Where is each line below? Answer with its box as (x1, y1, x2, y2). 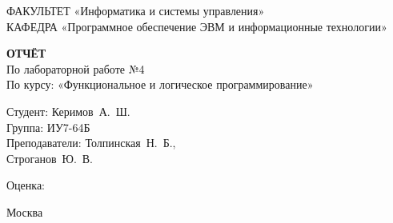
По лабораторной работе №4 (6, 60, 145, 77)
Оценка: (6, 177, 46, 193)
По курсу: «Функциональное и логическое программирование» (6, 76, 314, 93)
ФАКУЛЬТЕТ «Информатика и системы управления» (6, 2, 265, 18)
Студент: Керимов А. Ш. (6, 102, 130, 119)
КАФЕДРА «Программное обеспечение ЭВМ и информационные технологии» (6, 18, 387, 34)
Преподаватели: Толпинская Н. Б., (6, 134, 176, 151)
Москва (6, 203, 43, 220)
